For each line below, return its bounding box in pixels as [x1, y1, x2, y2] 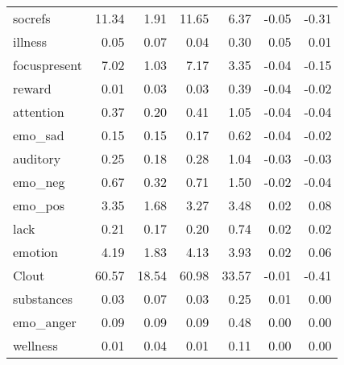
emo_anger [13, 313, 77, 331]
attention [13, 102, 64, 121]
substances [13, 289, 73, 308]
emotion [13, 243, 59, 261]
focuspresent [13, 56, 83, 74]
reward [13, 79, 52, 97]
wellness [13, 336, 58, 355]
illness [13, 32, 47, 51]
